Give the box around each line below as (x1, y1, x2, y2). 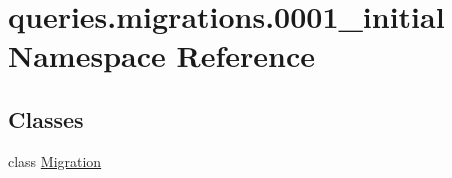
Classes (8, 103, 84, 134)
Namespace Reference (8, 35, 315, 76)
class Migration (8, 150, 102, 171)
